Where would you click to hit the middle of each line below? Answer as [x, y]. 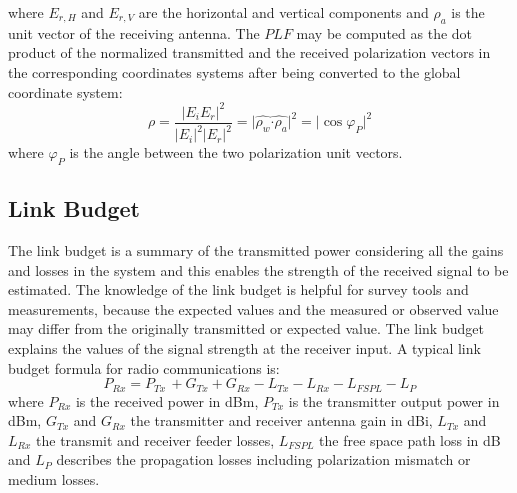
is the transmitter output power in [394, 400]
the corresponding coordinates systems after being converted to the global [234, 71]
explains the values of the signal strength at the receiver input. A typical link [244, 348]
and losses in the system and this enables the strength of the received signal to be [258, 269]
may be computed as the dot [384, 32]
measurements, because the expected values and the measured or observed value [253, 308]
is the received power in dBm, [167, 400]
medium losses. [54, 479]
